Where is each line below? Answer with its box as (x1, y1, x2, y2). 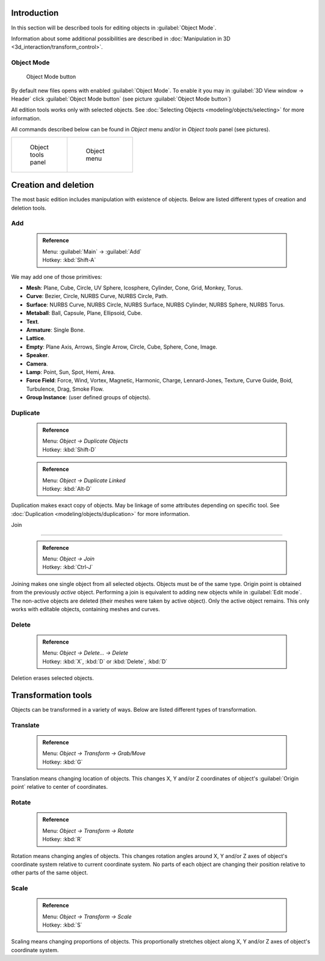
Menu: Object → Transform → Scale (42, 913, 132, 920)
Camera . (26, 360, 48, 367)
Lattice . (26, 335, 46, 342)
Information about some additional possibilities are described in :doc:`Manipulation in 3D (11, 35, 231, 42)
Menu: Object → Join (42, 555, 94, 562)
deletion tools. (11, 204, 46, 211)
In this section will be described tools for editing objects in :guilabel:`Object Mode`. (11, 24, 217, 31)
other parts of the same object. (11, 869, 88, 876)
